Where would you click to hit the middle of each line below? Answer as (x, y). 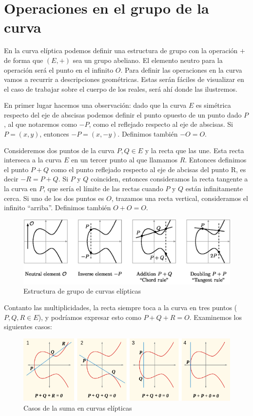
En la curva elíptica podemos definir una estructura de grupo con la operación (121, 50)
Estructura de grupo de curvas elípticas (82, 291)
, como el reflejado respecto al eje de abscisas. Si (161, 124)
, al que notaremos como (40, 124)
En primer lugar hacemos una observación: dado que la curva (95, 105)
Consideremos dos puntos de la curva (59, 150)
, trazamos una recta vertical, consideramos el (180, 198)
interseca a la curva (33, 160)
